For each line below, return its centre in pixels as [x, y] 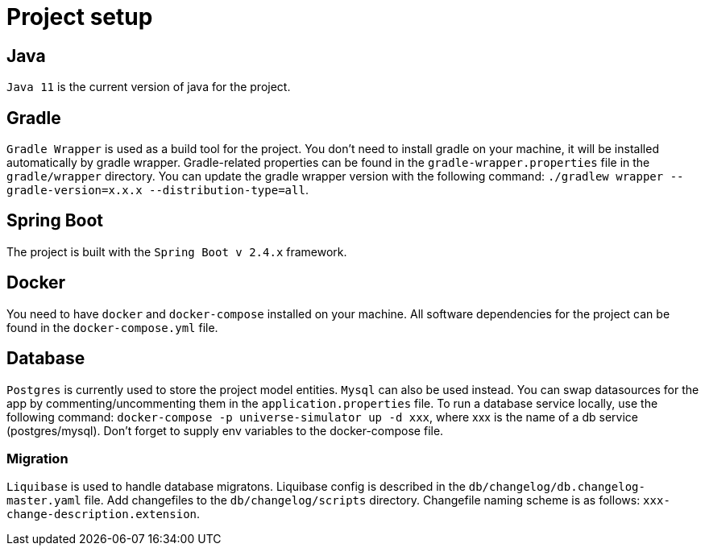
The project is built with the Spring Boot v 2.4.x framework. [177, 251]
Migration [37, 458]
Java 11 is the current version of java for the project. [149, 87]
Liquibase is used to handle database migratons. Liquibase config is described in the [236, 487]
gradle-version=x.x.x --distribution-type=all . [158, 190]
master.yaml [44, 501]
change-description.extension [102, 515]
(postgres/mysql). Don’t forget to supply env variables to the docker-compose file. [225, 430]
